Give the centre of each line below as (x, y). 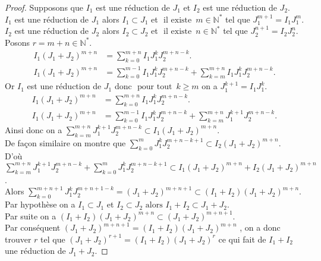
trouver (18, 239)
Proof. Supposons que (44, 7)
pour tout (155, 87)
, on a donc (260, 227)
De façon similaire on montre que (65, 142)
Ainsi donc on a (34, 129)
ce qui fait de (242, 239)
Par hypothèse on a (40, 204)
